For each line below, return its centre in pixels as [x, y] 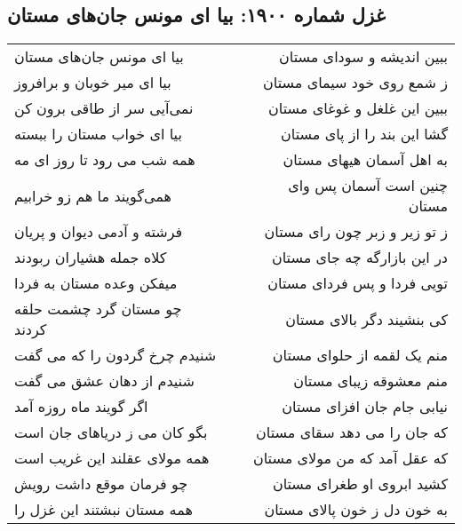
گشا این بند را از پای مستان [364, 134]
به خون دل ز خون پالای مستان [356, 510]
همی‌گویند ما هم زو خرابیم [93, 195]
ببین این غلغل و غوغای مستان [358, 108]
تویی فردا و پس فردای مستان [358, 283]
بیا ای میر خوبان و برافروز [93, 83]
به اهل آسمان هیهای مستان [365, 160]
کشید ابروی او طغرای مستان [360, 484]
